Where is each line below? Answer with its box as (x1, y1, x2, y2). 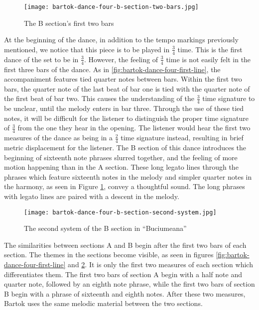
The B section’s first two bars (24, 17, 114, 28)
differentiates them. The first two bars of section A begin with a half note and (4, 269, 242, 279)
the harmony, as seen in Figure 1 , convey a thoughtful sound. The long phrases (4, 181, 245, 192)
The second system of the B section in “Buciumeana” (24, 223, 187, 233)
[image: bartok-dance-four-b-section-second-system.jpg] (24, 208, 217, 216)
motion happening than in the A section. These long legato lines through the (4, 162, 239, 172)
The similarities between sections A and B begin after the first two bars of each (4, 239, 247, 250)
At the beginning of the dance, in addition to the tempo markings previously (4, 34, 239, 45)
